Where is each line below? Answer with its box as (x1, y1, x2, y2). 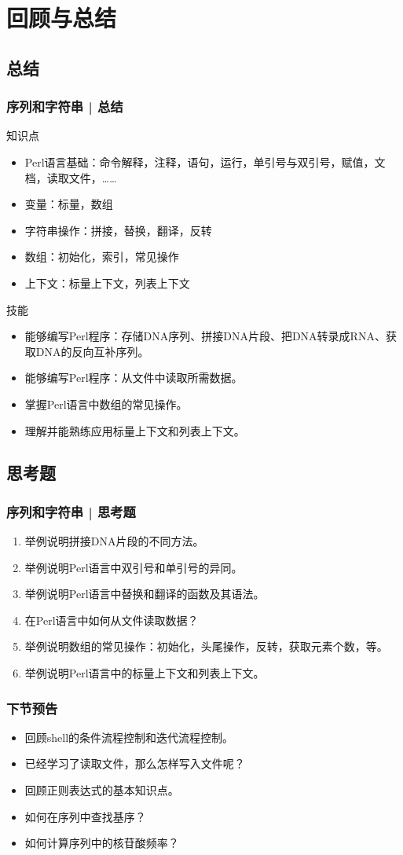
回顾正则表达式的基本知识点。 (24, 782, 179, 798)
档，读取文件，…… (24, 169, 117, 185)
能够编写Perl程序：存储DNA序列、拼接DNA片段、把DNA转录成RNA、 (24, 328, 386, 344)
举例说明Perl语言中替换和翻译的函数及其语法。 (24, 585, 265, 602)
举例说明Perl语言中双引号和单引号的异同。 (24, 559, 243, 575)
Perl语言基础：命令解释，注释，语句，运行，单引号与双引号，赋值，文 (24, 153, 386, 170)
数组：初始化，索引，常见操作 (24, 248, 179, 265)
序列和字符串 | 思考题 (6, 501, 136, 521)
